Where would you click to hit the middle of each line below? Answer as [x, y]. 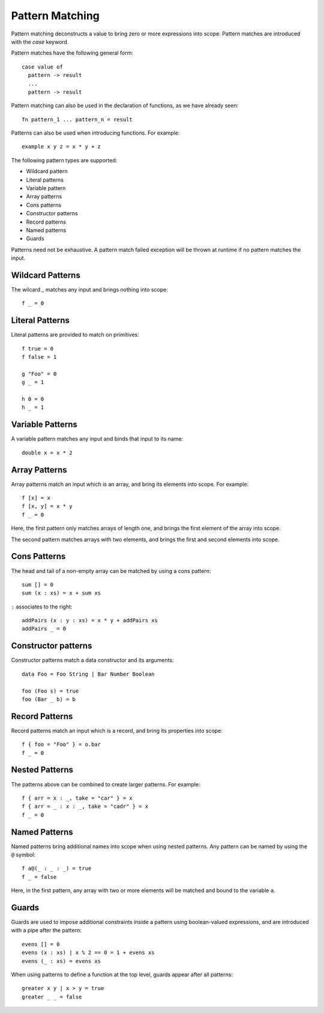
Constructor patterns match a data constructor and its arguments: [92, 660]
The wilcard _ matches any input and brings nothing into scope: [89, 290]
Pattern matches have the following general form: [72, 53]
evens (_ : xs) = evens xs [61, 961]
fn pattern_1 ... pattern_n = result [77, 119]
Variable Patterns [44, 425]
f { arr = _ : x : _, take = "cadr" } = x [85, 806]
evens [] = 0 [41, 944]
